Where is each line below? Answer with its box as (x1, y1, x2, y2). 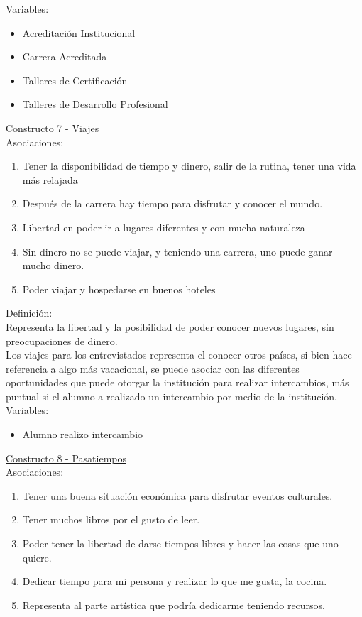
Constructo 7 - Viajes (6, 120, 99, 135)
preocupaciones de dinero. (6, 333, 118, 348)
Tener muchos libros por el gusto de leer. (22, 512, 200, 527)
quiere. (22, 550, 52, 564)
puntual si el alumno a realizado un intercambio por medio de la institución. (6, 388, 337, 403)
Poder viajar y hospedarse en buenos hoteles (22, 281, 216, 296)
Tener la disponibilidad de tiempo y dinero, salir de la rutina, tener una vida (22, 158, 356, 173)
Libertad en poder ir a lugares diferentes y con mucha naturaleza (22, 219, 305, 234)
